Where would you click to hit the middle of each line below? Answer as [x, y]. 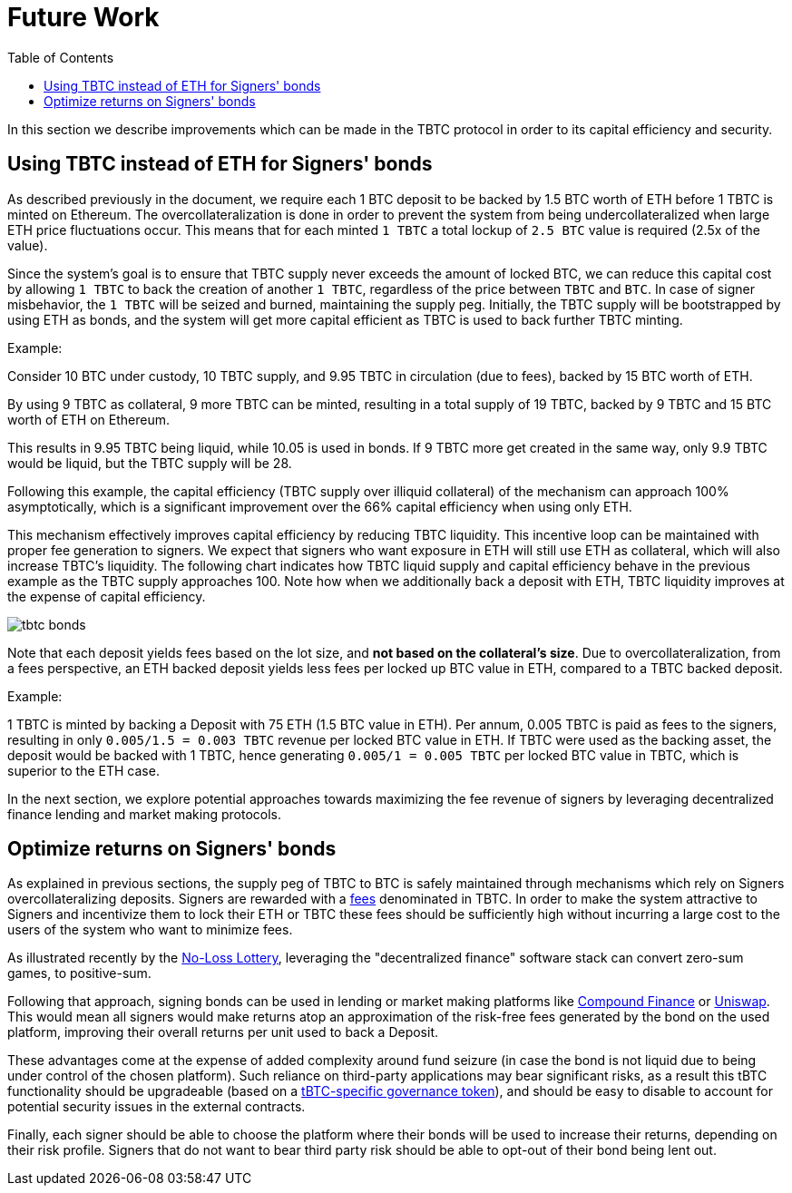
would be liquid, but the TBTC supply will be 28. [150, 463]
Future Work [83, 17]
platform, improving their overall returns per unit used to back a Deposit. [223, 1032]
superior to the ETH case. [83, 770]
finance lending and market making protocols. [145, 814]
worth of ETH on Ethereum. [89, 419]
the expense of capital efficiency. [107, 596]
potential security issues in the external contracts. [156, 1107]
